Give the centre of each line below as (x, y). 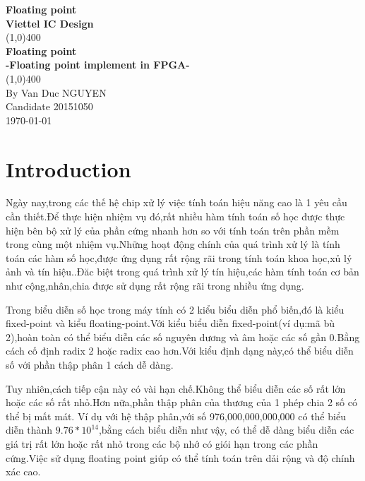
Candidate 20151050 (49, 106)
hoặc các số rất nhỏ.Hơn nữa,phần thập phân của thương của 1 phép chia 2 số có (181, 402)
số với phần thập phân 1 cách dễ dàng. (90, 364)
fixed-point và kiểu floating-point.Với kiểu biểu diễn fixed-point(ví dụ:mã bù (170, 323)
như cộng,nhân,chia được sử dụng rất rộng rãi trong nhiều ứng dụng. (155, 286)
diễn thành (29, 430)
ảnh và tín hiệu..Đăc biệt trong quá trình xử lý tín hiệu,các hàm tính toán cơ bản (182, 272)
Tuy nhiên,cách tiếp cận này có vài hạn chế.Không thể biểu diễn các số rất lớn (176, 388)
